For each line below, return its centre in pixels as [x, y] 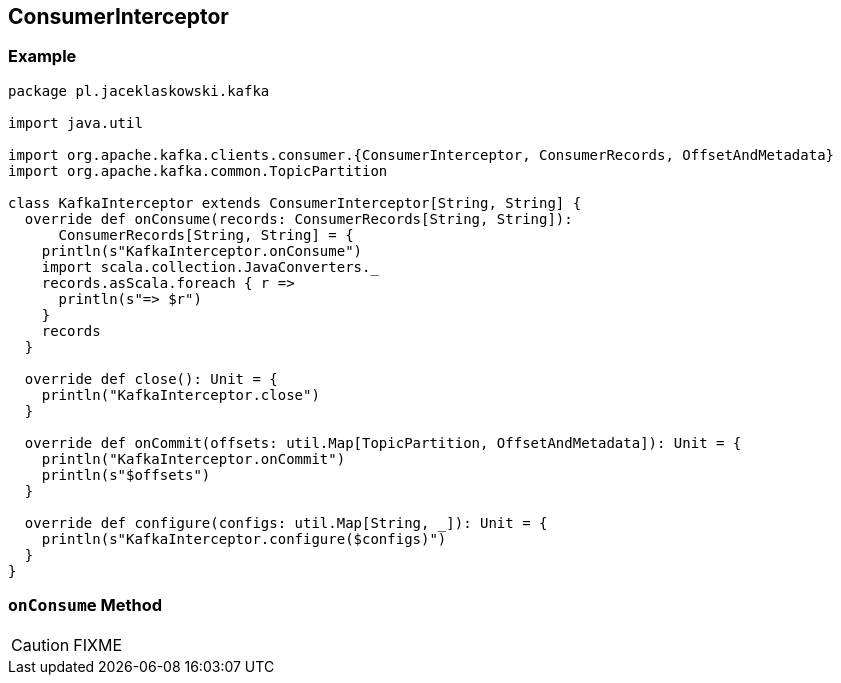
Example [42, 56]
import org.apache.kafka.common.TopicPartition [198, 170]
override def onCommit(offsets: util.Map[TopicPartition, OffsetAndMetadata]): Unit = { [383, 442]
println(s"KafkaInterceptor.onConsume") [202, 250]
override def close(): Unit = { [151, 378]
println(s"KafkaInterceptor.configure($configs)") [244, 538]
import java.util [75, 122]
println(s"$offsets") [126, 474]
